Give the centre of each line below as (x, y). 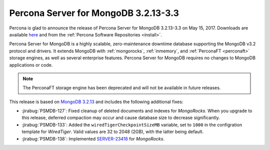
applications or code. (31, 65)
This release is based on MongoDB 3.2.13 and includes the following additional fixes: (96, 102)
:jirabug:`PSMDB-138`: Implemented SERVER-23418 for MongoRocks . (93, 139)
